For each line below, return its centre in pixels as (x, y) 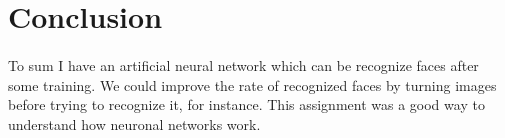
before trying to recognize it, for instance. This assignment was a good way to (246, 104)
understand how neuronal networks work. (134, 123)
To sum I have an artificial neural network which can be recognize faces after (243, 64)
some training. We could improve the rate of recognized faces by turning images (252, 84)
